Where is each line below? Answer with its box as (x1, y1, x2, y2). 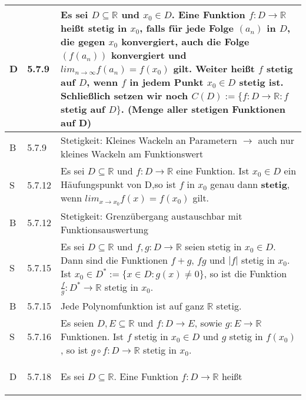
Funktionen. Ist (61, 330, 124, 344)
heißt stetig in (61, 21, 127, 35)
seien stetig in (185, 239, 242, 253)
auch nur (258, 133, 294, 147)
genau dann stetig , (210, 177, 290, 191)
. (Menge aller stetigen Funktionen (121, 102, 285, 116)
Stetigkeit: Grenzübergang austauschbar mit (61, 209, 242, 223)
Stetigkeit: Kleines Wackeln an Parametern (61, 133, 237, 147)
